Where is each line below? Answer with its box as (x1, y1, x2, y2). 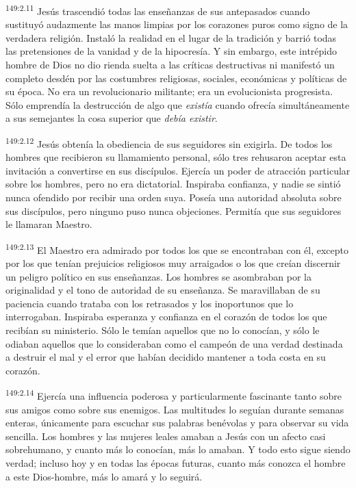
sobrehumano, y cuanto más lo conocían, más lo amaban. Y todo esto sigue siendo (5, 442, 351, 457)
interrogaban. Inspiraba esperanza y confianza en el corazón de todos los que (5, 309, 327, 324)
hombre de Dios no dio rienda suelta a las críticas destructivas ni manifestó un (5, 57, 335, 72)
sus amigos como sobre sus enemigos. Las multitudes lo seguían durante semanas (5, 402, 344, 416)
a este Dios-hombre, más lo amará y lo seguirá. (5, 469, 203, 483)
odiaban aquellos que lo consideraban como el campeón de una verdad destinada (5, 336, 343, 350)
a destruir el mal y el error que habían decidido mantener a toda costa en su (5, 350, 326, 364)
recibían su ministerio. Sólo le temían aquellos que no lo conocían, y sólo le (5, 323, 320, 337)
